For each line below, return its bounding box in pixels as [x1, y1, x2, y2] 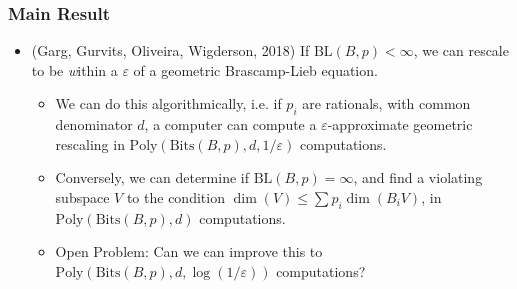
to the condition [126, 186, 225, 207]
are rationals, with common [302, 93, 471, 114]
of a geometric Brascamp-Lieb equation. [133, 59, 378, 80]
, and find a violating [353, 167, 483, 188]
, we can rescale [413, 40, 509, 61]
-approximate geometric [327, 114, 473, 135]
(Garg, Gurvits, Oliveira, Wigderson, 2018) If [31, 40, 310, 61]
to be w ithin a [31, 59, 118, 80]
